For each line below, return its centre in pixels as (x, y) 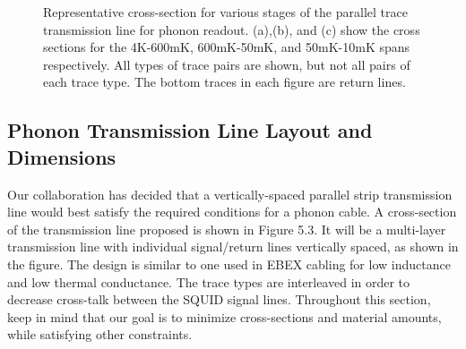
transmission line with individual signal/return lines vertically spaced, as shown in (233, 247)
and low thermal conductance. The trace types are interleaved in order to (209, 281)
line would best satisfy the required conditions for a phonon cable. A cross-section (232, 212)
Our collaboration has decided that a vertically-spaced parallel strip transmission (230, 194)
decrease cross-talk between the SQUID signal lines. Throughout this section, (219, 299)
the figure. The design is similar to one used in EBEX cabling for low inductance (229, 264)
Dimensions (62, 156)
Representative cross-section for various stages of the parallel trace (225, 12)
